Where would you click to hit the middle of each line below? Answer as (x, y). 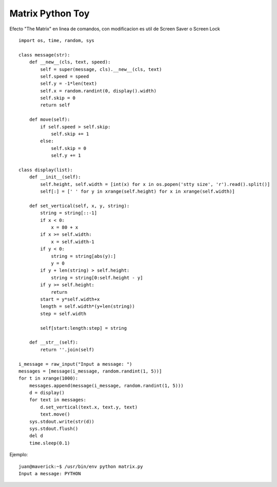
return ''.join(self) (67, 350)
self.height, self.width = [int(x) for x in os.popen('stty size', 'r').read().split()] (155, 184)
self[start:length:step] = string (84, 328)
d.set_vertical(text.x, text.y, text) (89, 407)
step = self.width (63, 314)
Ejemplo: (19, 455)
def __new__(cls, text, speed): (70, 62)
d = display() (47, 393)
